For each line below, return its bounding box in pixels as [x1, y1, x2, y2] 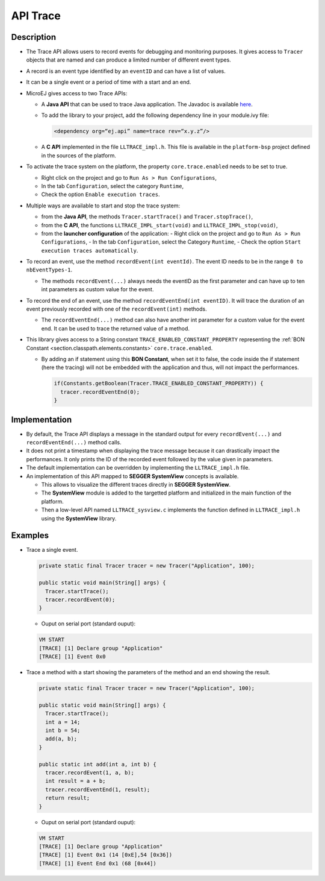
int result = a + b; [45, 778, 106, 785]
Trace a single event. [26, 546, 78, 554]
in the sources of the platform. [41, 151, 117, 159]
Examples [11, 531, 49, 541]
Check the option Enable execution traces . [41, 191, 160, 198]
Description [11, 32, 57, 42]
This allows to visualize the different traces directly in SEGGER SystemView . [41, 481, 231, 488]
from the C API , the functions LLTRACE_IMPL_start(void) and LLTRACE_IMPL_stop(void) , [41, 221, 278, 229]
